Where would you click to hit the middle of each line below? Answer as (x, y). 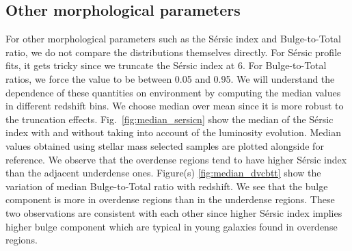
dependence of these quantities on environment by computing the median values (173, 92)
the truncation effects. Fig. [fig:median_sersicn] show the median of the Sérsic (170, 119)
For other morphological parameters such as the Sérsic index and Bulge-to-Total (173, 39)
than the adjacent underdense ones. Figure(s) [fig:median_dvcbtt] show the (163, 173)
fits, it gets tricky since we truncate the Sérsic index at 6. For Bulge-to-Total (166, 65)
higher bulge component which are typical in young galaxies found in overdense (172, 226)
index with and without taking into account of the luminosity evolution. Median (173, 132)
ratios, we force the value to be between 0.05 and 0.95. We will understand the (170, 78)
